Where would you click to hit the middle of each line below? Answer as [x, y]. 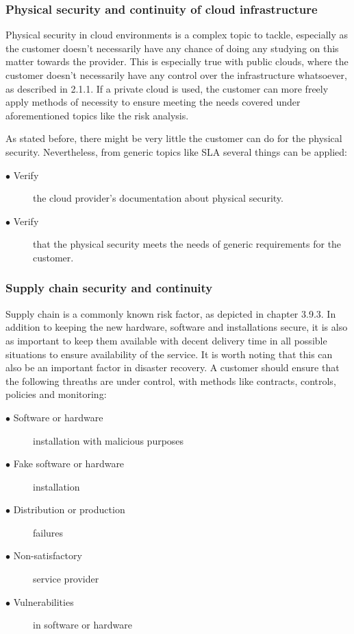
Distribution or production [69, 509]
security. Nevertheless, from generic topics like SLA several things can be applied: [176, 151]
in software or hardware [83, 625]
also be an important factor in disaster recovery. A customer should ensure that [173, 367]
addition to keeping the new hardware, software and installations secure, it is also [177, 327]
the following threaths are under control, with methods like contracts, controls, [171, 380]
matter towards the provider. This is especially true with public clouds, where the [177, 61]
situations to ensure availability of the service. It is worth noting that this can [169, 354]
